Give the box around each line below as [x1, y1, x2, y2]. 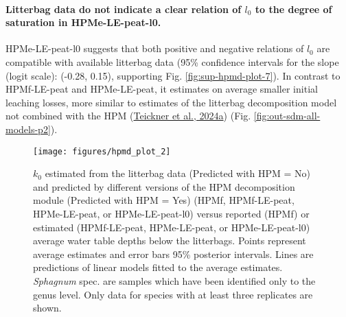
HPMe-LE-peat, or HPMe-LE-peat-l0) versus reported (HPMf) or [33, 206, 310, 220]
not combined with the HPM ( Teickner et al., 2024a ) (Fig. [5, 108, 251, 123]
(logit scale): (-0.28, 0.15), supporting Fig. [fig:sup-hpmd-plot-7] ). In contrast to [5, 68, 341, 82]
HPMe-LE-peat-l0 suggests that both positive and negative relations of [5, 41, 304, 56]
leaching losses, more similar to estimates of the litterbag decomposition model [5, 95, 337, 109]
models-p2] [5, 121, 51, 136]
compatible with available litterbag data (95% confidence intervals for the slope [5, 54, 339, 69]
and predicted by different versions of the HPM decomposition [33, 179, 295, 193]
